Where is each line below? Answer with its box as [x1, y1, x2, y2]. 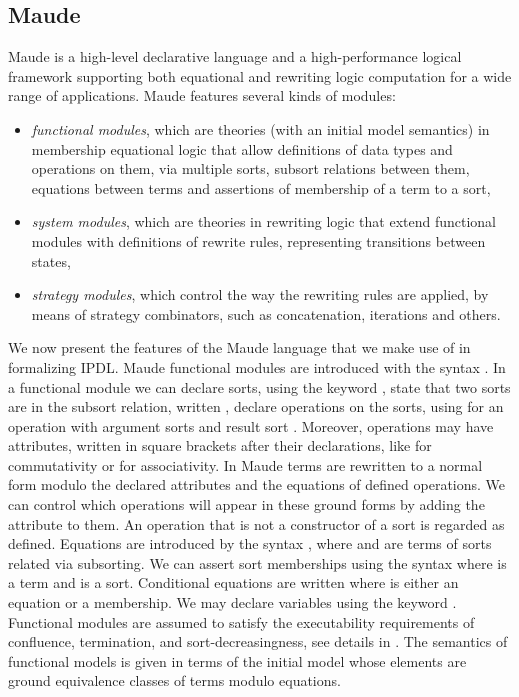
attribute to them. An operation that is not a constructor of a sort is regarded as [8, 513, 505, 534]
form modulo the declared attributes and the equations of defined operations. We [8, 474, 506, 495]
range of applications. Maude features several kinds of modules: [8, 85, 396, 106]
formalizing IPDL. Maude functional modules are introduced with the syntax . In [8, 356, 506, 377]
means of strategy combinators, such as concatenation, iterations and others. [31, 303, 501, 324]
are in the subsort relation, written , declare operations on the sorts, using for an [8, 396, 504, 417]
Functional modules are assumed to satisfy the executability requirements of [8, 611, 475, 632]
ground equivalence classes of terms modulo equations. [8, 670, 341, 691]
